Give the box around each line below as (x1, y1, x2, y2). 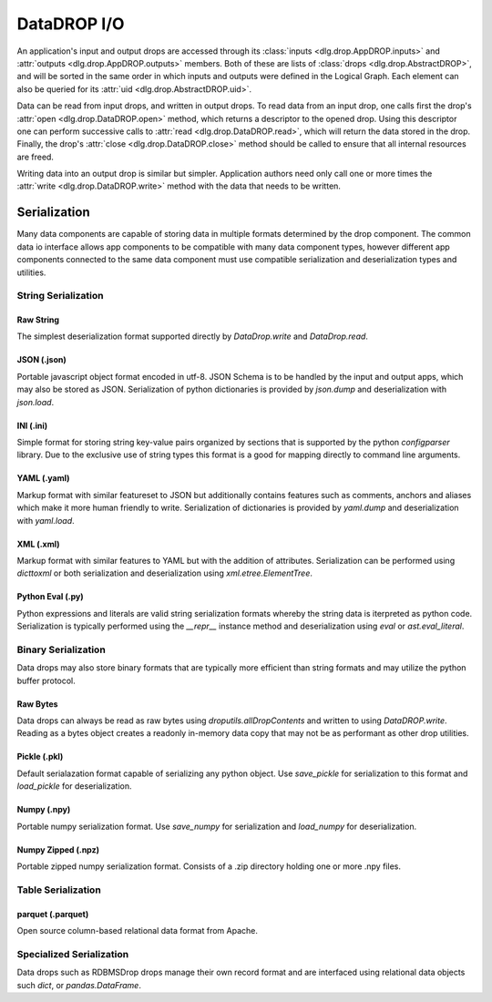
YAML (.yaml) (16, 473, 70, 484)
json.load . (16, 396, 55, 407)
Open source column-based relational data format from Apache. (16, 925, 259, 936)
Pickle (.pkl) (16, 751, 64, 762)
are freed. (16, 151, 55, 162)
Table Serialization (16, 884, 102, 896)
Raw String (16, 314, 59, 325)
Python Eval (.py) (16, 591, 84, 602)
